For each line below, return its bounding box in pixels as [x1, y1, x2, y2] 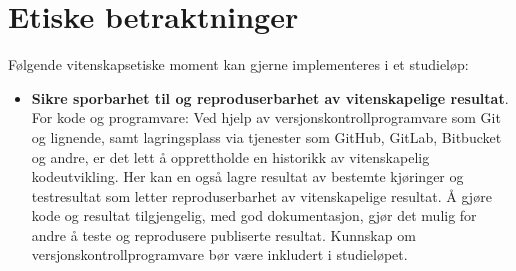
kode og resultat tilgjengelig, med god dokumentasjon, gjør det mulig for [31, 205, 477, 226]
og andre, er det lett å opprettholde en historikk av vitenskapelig [31, 146, 430, 167]
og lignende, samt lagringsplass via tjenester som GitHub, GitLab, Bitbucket [31, 126, 502, 147]
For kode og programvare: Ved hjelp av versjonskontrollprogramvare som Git [31, 107, 501, 128]
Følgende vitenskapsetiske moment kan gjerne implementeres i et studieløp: [8, 54, 469, 75]
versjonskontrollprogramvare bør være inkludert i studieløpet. [31, 244, 408, 265]
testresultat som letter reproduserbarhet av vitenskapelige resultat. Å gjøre [31, 185, 492, 206]
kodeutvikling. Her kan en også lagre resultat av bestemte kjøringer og [31, 166, 464, 187]
